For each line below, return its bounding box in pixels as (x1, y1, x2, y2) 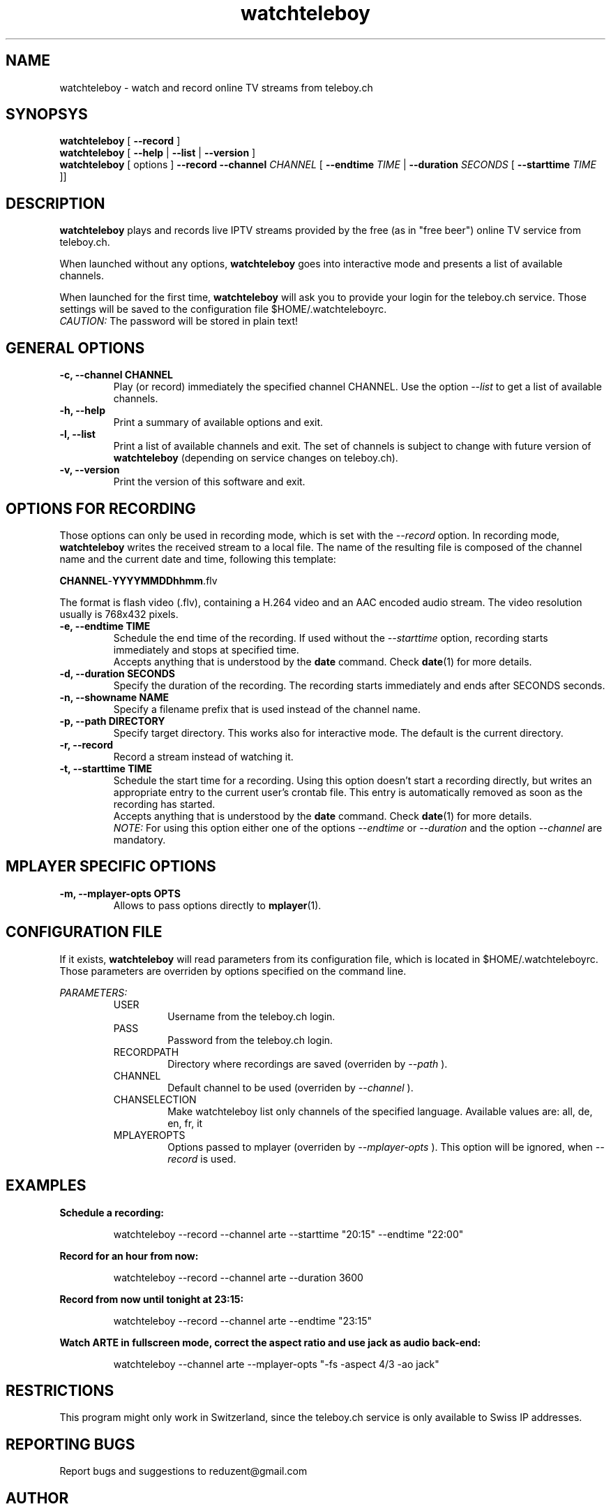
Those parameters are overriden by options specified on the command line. (59, 964, 407, 977)
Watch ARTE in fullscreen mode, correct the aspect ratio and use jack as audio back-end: (59, 1336, 481, 1348)
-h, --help (59, 404, 105, 417)
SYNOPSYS (6, 105, 88, 124)
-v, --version (59, 464, 120, 476)
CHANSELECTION (113, 1093, 197, 1105)
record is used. (167, 1152, 236, 1165)
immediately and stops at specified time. (113, 643, 299, 656)
